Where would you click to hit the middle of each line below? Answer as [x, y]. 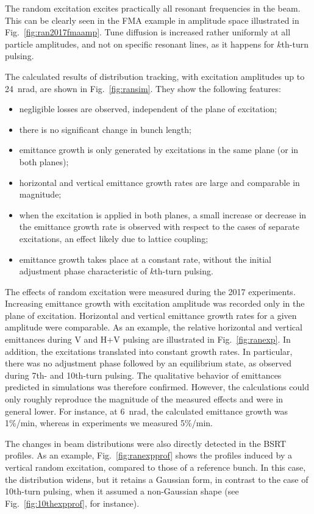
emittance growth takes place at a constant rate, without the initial [145, 259]
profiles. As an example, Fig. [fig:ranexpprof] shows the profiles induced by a [148, 455]
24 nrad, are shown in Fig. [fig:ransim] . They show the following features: [143, 88]
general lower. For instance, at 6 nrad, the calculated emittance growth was [147, 411]
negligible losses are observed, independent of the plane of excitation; [148, 109]
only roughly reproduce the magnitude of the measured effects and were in [144, 399]
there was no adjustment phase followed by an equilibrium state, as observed [148, 363]
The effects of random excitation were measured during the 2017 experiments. [150, 291]
